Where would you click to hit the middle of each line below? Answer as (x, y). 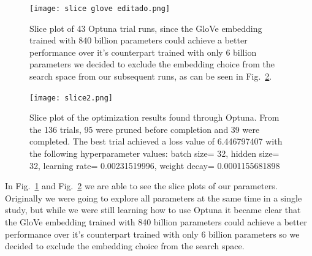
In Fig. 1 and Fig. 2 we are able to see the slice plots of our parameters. (141, 186)
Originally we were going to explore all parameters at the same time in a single (154, 198)
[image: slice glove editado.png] (100, 9)
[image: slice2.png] (71, 98)
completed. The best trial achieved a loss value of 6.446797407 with (156, 141)
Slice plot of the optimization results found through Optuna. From (154, 117)
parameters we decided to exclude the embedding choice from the (152, 64)
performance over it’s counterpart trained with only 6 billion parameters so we (152, 234)
